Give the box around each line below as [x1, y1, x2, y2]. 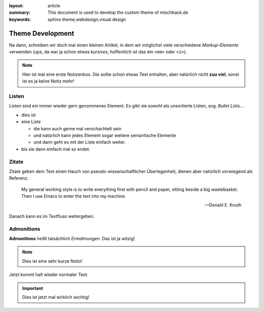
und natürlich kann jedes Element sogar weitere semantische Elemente [33, 132, 176, 138]
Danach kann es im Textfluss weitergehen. [9, 213, 95, 219]
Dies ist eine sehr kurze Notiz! [22, 258, 83, 264]
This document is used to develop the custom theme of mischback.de [47, 10, 188, 16]
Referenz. [9, 175, 29, 181]
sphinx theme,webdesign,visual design [47, 16, 126, 22]
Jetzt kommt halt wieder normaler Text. [9, 271, 88, 278]
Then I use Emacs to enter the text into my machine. [21, 193, 127, 199]
